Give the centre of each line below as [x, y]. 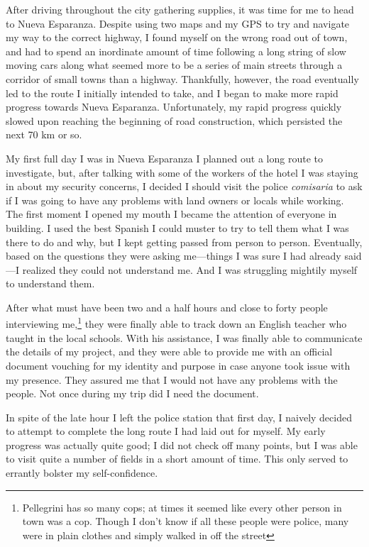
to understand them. [50, 283]
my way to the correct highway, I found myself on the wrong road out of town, [177, 37]
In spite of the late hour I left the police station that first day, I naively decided [179, 417]
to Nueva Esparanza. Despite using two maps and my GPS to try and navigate [178, 23]
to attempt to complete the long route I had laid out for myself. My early [166, 431]
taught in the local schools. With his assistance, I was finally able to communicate [184, 337]
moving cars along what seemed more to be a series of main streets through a [174, 65]
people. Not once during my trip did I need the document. [132, 393]
